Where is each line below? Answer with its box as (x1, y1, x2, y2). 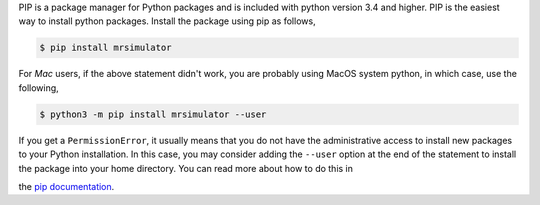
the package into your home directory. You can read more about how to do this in (18, 162, 354, 174)
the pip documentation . (18, 180, 115, 192)
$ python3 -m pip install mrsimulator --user (39, 108, 267, 120)
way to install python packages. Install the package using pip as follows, (18, 15, 316, 27)
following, (18, 81, 59, 94)
